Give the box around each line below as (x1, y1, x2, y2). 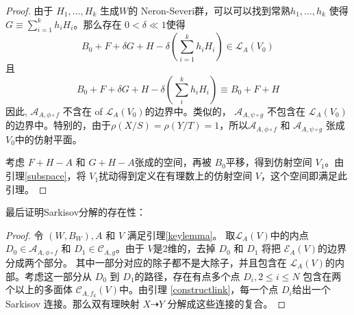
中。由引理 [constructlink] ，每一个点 (119, 282, 279, 297)
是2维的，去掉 (153, 241, 216, 255)
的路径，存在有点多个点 (134, 268, 240, 283)
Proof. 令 (5, 227, 44, 242)
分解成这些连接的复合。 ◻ (167, 296, 286, 310)
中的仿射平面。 (14, 131, 82, 146)
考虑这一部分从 (24, 268, 92, 283)
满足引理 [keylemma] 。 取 (127, 227, 236, 242)
